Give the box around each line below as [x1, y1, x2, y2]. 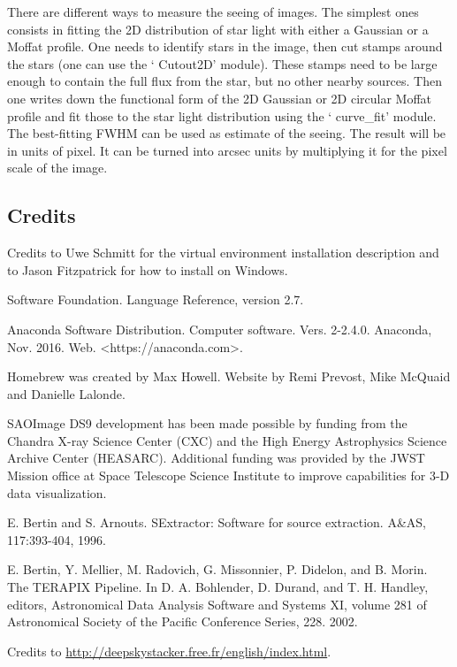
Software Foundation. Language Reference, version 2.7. [7, 290, 304, 309]
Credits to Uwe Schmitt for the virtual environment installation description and [7, 243, 439, 262]
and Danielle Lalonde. [7, 384, 126, 402]
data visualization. [7, 483, 107, 502]
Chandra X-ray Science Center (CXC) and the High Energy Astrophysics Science [7, 431, 447, 449]
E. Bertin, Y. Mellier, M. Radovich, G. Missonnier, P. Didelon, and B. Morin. [7, 560, 428, 579]
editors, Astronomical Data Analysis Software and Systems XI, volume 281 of [7, 594, 427, 613]
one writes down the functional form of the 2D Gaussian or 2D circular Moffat [7, 88, 432, 107]
